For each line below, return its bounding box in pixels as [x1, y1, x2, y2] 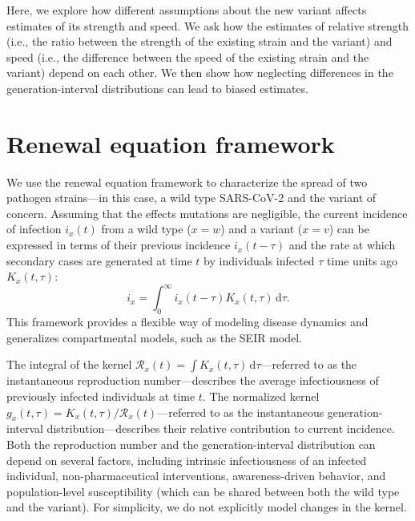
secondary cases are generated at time [6, 252, 192, 269]
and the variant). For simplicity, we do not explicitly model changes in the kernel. [6, 499, 407, 515]
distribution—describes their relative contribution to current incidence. [46, 420, 395, 437]
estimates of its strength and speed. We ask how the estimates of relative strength [6, 17, 409, 34]
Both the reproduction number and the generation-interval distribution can [6, 435, 376, 452]
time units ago [327, 252, 398, 269]
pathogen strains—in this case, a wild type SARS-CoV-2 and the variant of [6, 189, 377, 206]
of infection [6, 220, 62, 237]
